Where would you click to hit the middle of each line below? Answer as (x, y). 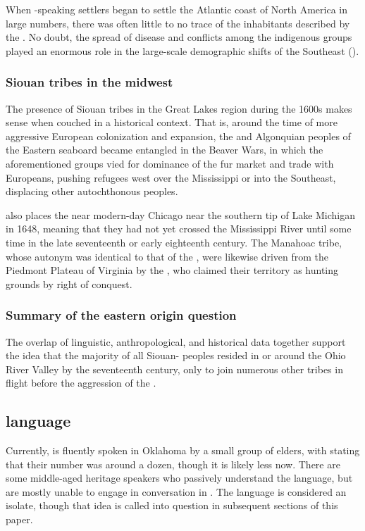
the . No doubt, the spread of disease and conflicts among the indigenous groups (179, 37)
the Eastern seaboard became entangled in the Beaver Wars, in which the (165, 150)
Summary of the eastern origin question (121, 315)
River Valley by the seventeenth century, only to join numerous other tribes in (174, 369)
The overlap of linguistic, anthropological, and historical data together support (176, 341)
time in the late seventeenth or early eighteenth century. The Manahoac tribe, (174, 242)
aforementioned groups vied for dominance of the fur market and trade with (170, 163)
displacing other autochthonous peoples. (92, 191)
